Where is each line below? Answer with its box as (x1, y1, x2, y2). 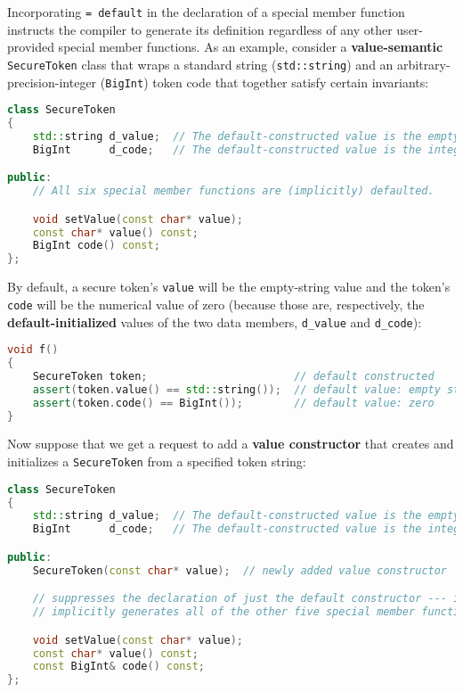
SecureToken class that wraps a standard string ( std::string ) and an (7, 54, 394, 73)
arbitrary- (397, 54, 451, 73)
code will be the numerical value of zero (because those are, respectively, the (7, 294, 425, 313)
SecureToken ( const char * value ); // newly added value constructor (32, 564, 448, 577)
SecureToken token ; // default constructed (32, 369, 435, 383)
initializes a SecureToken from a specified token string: (7, 452, 306, 471)
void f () (7, 343, 59, 357)
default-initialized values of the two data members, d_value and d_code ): (7, 312, 422, 331)
